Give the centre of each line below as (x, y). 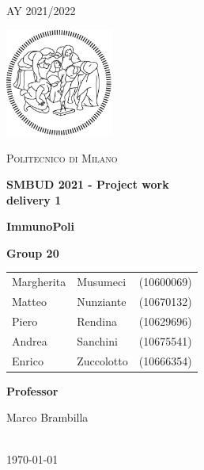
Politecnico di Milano (62, 157)
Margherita (39, 282)
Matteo (29, 302)
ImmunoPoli (40, 226)
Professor (32, 390)
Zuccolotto (102, 360)
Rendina (97, 321)
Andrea (30, 340)
